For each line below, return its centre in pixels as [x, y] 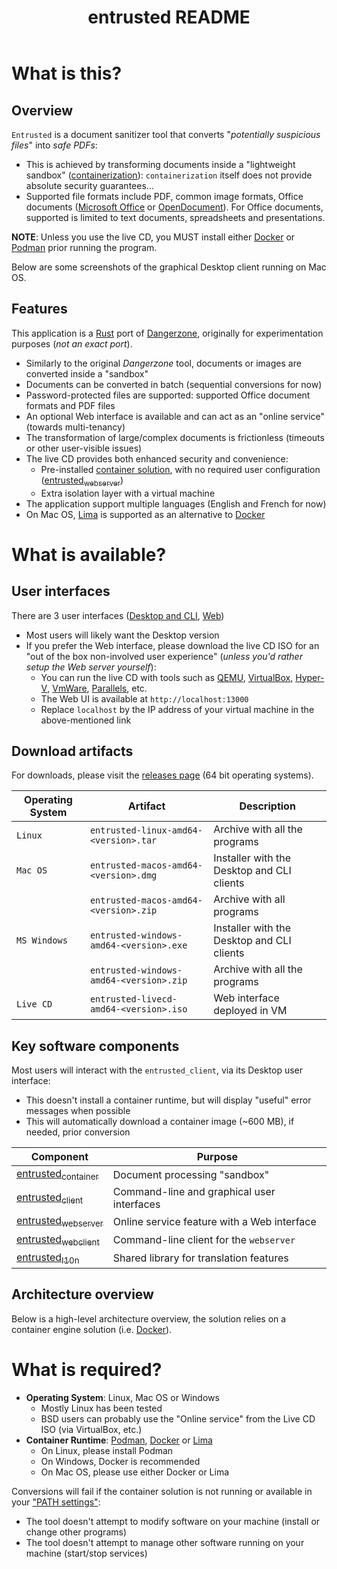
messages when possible [78, 1111]
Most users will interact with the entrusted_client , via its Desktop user [157, 1070]
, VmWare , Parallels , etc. [97, 688]
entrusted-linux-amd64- [146, 830]
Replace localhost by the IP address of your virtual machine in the [177, 709]
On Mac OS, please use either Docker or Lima [135, 1472]
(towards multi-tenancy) [75, 427]
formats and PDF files [70, 405]
